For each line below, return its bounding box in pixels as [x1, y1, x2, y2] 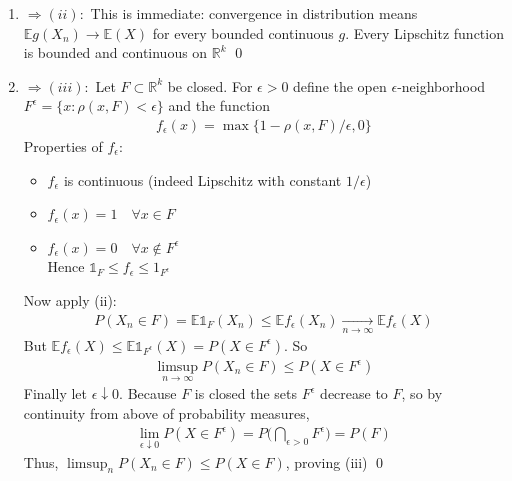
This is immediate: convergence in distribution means [90, 3, 418, 23]
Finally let [23, 383, 88, 404]
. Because [119, 383, 177, 404]
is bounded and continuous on [23, 42, 208, 63]
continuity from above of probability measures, [23, 402, 310, 423]
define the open [293, 75, 387, 96]
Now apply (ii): [23, 289, 117, 310]
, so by [401, 383, 443, 404]
